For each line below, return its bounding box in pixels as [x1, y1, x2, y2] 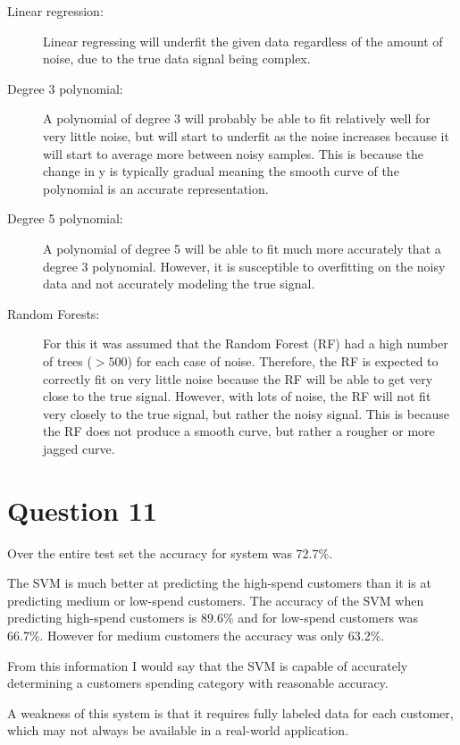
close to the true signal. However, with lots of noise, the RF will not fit [43, 387, 431, 406]
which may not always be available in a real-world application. [7, 721, 349, 740]
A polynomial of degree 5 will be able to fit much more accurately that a [43, 239, 441, 257]
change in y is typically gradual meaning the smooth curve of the [43, 162, 399, 180]
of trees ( [43, 351, 92, 370]
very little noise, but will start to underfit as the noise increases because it [43, 126, 449, 145]
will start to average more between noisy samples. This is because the [43, 144, 424, 163]
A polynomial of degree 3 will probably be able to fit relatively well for [43, 109, 431, 128]
